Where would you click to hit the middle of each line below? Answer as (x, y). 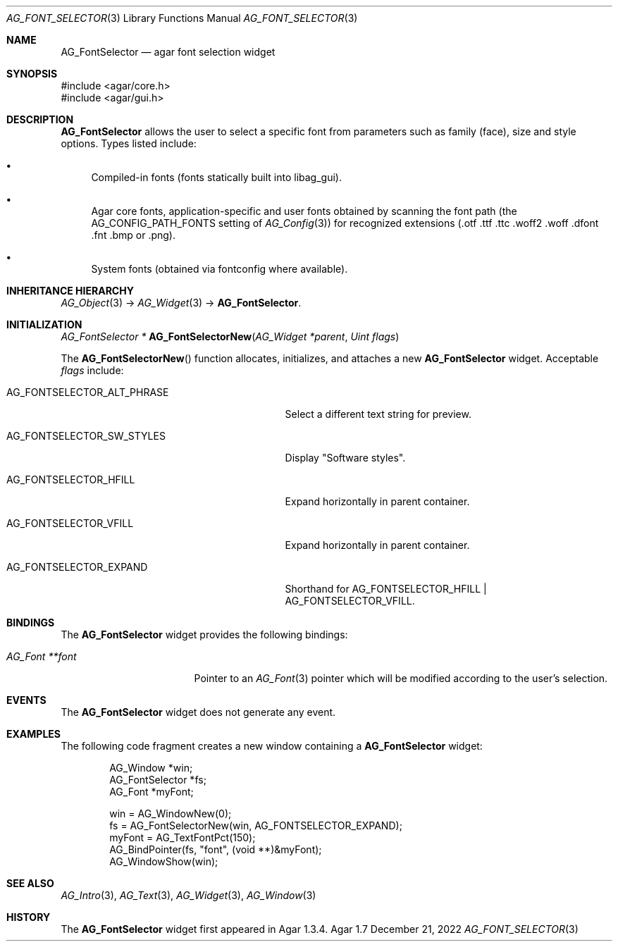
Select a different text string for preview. (378, 414)
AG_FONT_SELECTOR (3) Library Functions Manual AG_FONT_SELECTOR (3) (182, 18)
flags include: (92, 370)
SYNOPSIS (32, 74)
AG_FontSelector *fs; (158, 780)
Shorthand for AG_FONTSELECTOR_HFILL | (386, 589)
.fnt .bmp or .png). (133, 235)
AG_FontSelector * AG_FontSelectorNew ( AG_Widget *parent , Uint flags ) (230, 336)
